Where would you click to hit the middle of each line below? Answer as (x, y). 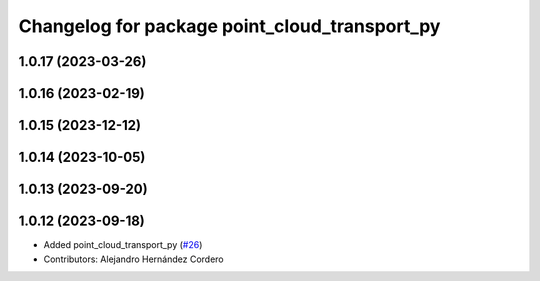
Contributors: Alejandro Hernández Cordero (133, 259)
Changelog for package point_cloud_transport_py (229, 26)
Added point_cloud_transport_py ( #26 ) (123, 245)
